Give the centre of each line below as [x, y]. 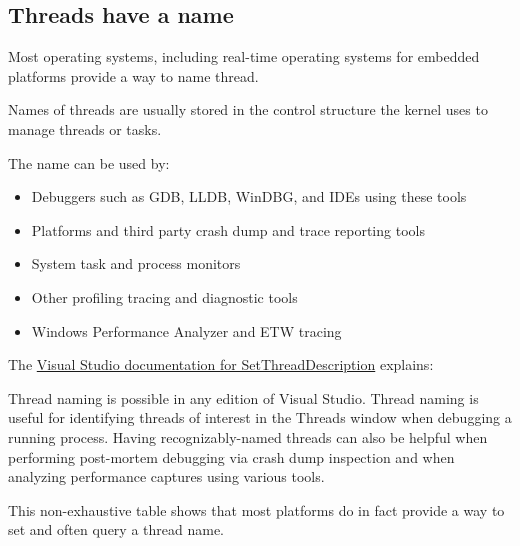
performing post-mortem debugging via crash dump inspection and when [231, 456]
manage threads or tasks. [85, 128]
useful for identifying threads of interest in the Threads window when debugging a [260, 417]
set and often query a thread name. [116, 529]
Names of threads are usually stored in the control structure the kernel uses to [248, 109]
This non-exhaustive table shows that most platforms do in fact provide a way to [256, 509]
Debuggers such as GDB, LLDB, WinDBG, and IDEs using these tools [249, 196]
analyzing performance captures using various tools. [166, 476]
